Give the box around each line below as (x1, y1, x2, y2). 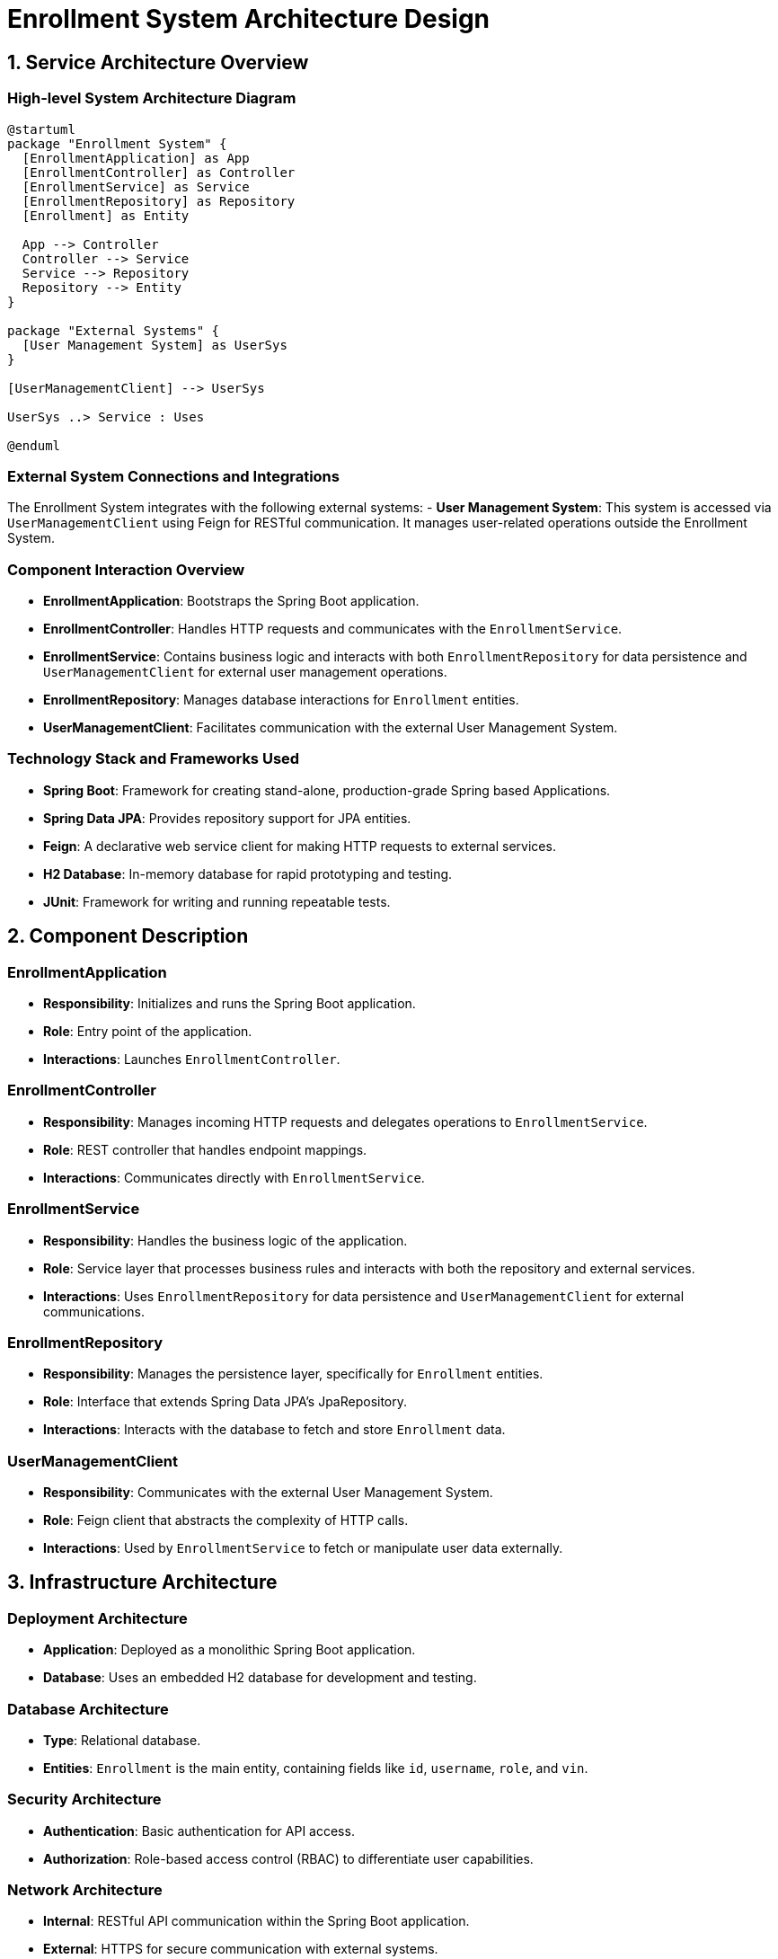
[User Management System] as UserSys (22, 337, 287, 352)
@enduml (7, 438, 61, 453)
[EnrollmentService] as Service (22, 179, 250, 194)
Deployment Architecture (7, 1609, 188, 1627)
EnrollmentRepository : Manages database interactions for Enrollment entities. (43, 692, 519, 708)
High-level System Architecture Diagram (7, 89, 296, 108)
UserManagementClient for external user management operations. (43, 664, 447, 680)
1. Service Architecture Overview (7, 50, 309, 74)
